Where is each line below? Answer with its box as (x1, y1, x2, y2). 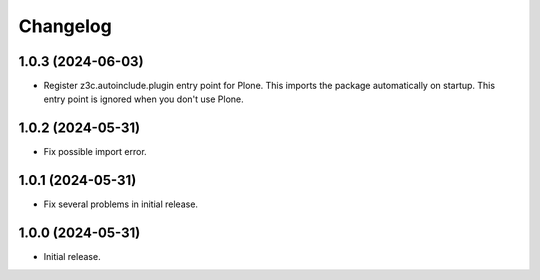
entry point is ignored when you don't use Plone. (43, 93, 244, 105)
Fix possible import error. (43, 146, 147, 158)
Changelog (18, 15, 112, 37)
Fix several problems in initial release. (43, 198, 199, 210)
